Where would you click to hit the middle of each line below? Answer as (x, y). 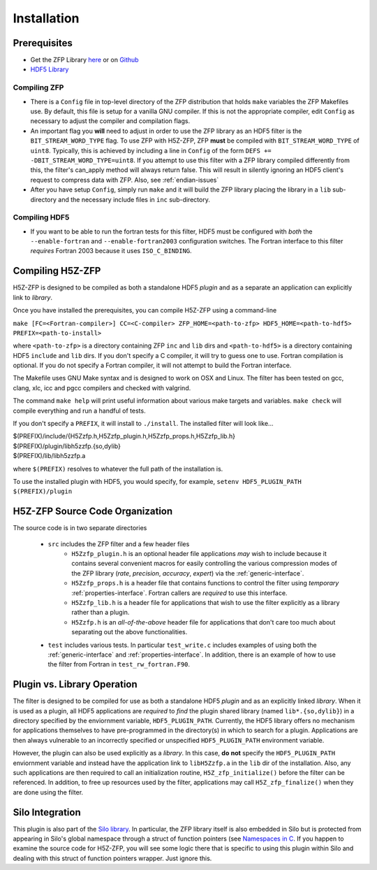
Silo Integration (47, 812)
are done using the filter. (48, 792)
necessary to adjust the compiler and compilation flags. (110, 121)
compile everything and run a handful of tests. (79, 411)
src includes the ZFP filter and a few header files (119, 544)
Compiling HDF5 (41, 217)
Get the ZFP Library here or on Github (84, 60)
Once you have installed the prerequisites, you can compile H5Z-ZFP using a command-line (145, 311)
